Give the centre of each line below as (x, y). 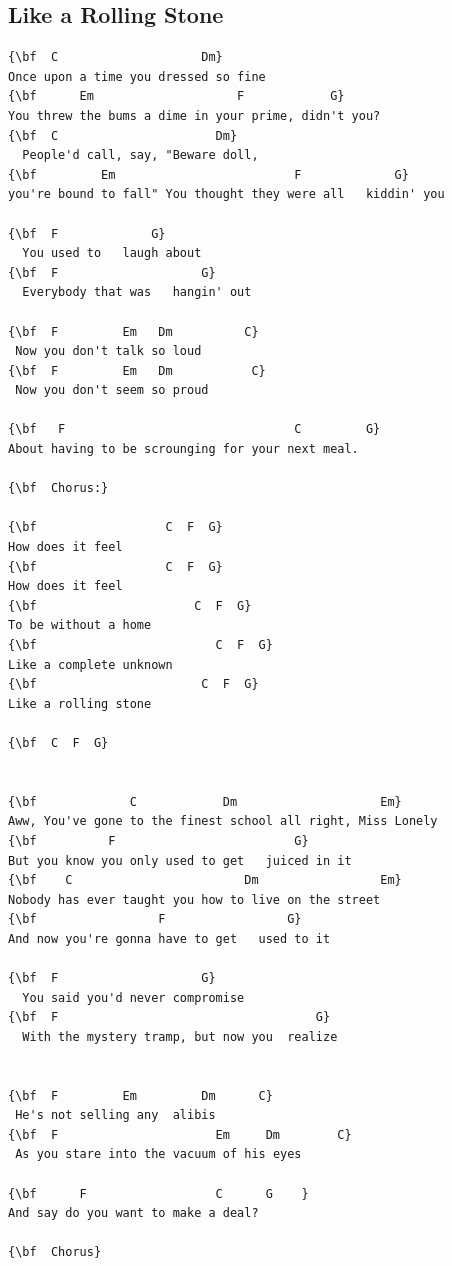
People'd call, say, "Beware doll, (140, 155)
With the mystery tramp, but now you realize (180, 1036)
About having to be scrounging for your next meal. (183, 449)
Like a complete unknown (90, 664)
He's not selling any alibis (115, 1115)
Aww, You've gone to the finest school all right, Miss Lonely (223, 821)
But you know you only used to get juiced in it (180, 860)
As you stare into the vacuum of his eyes (158, 1154)
